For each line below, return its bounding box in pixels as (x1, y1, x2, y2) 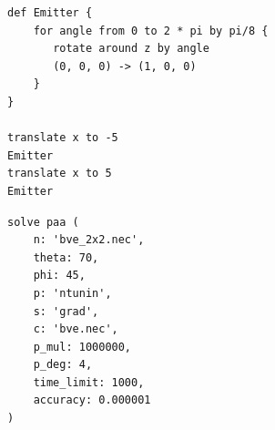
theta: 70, (33, 251, 99, 264)
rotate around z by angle (53, 42, 209, 56)
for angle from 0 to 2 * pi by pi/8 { (33, 24, 269, 37)
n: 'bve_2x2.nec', (33, 233, 145, 247)
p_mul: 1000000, (33, 340, 132, 353)
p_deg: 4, (33, 358, 93, 372)
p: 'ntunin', (33, 286, 112, 300)
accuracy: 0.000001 (33, 394, 151, 407)
